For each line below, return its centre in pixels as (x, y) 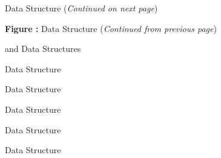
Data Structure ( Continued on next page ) (81, 8)
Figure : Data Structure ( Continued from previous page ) (111, 28)
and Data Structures (43, 49)
